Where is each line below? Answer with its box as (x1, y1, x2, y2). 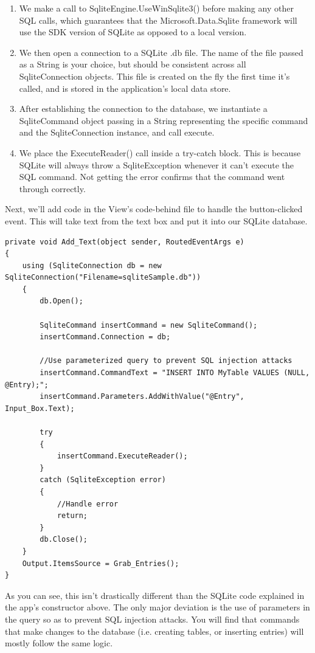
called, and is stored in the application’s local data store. (19, 81, 231, 94)
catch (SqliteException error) (40, 475, 166, 485)
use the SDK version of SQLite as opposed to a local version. (19, 26, 247, 38)
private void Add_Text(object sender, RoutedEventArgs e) (5, 237, 244, 246)
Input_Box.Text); (5, 404, 75, 413)
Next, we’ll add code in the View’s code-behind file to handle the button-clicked (5, 202, 303, 215)
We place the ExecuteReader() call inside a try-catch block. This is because (19, 146, 301, 159)
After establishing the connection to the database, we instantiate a (19, 102, 268, 115)
